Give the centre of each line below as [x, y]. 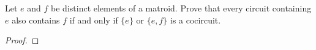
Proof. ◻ [22, 40]
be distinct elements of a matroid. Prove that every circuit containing [181, 8]
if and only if [94, 20]
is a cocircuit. [196, 20]
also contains [36, 20]
